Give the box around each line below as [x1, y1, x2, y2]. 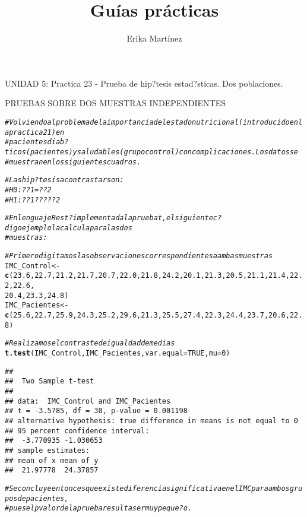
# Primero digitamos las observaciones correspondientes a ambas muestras [5, 252, 273, 261]
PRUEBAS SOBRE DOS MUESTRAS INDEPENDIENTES [5, 97, 226, 109]
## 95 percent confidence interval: [5, 426, 150, 435]
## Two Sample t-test [5, 377, 94, 386]
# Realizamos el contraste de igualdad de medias [5, 339, 175, 348]
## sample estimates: [5, 446, 90, 455]
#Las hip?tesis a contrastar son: [5, 176, 124, 185]
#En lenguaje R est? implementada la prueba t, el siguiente [5, 214, 213, 223]
